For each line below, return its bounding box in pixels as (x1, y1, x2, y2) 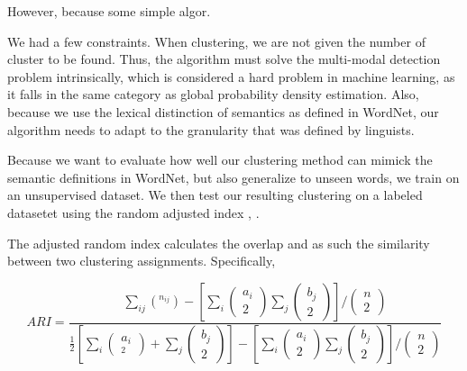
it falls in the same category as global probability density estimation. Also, (7, 85, 419, 104)
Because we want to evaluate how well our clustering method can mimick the (7, 150, 433, 169)
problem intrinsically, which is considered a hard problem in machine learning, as (7, 67, 455, 86)
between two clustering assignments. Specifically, (7, 251, 276, 270)
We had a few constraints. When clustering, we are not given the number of (7, 32, 426, 50)
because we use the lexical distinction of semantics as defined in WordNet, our (7, 102, 439, 121)
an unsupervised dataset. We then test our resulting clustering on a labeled (7, 185, 423, 204)
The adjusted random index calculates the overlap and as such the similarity (7, 233, 430, 252)
